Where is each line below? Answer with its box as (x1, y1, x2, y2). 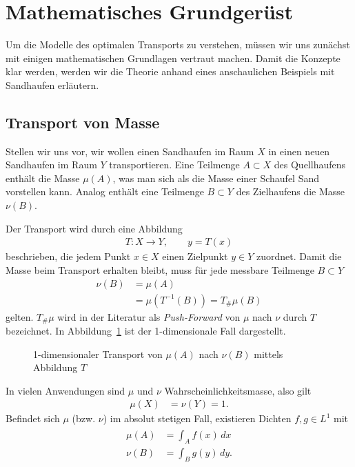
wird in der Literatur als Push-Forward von (57, 309, 241, 324)
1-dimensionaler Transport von (33, 346, 163, 361)
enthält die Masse (6, 170, 80, 185)
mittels (254, 346, 283, 361)
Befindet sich (6, 411, 60, 426)
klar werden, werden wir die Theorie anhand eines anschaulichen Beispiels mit (6, 64, 335, 79)
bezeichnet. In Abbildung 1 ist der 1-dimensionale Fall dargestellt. (6, 324, 286, 337)
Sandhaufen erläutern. (6, 77, 99, 92)
